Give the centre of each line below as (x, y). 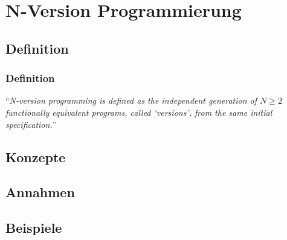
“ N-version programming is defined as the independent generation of (131, 100)
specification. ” (31, 124)
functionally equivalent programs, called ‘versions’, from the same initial (139, 112)
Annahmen (40, 192)
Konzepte (36, 156)
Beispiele (34, 228)
